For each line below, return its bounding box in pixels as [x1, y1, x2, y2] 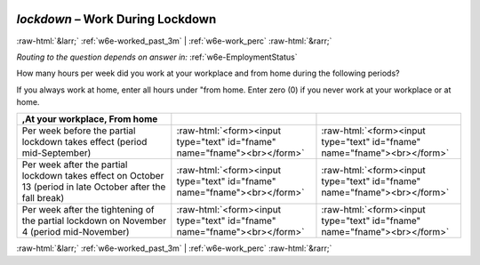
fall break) [21, 192, 65, 205]
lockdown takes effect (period [21, 136, 148, 149]
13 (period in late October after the [21, 181, 166, 193]
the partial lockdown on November [21, 214, 167, 227]
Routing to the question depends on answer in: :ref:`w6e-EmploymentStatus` [16, 52, 298, 62]
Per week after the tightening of [21, 204, 155, 216]
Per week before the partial [21, 124, 136, 137]
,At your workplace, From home [21, 113, 158, 125]
